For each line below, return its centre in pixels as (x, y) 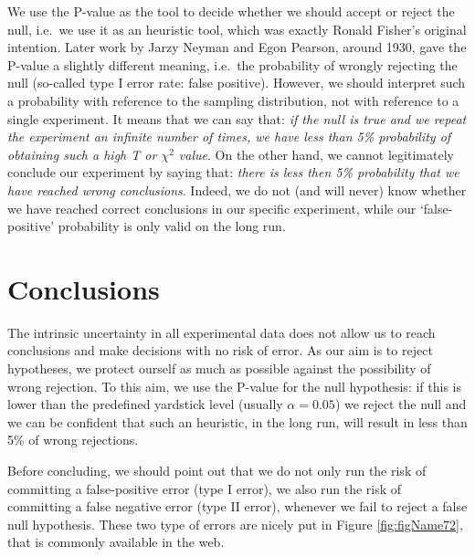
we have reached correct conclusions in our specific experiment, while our (212, 208)
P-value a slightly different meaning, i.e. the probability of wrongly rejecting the (232, 64)
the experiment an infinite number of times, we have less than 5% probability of (229, 137)
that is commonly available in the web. (116, 542)
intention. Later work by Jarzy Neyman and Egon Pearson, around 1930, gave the (237, 47)
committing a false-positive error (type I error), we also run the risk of (205, 488)
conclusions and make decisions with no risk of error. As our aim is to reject (220, 350)
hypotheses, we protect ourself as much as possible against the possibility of (219, 368)
